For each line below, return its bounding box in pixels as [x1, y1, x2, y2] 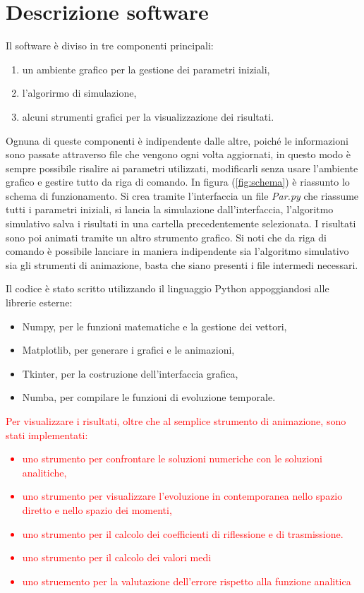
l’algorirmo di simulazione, [22, 85, 137, 100]
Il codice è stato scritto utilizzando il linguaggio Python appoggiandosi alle [6, 281, 329, 296]
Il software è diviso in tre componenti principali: [6, 38, 214, 53]
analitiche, [22, 465, 67, 479]
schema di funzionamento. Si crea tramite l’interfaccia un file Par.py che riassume [6, 188, 359, 203]
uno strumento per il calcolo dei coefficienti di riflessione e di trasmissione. [22, 526, 344, 541]
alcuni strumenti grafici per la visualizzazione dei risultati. [22, 109, 274, 124]
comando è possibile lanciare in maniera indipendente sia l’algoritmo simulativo [6, 244, 349, 258]
